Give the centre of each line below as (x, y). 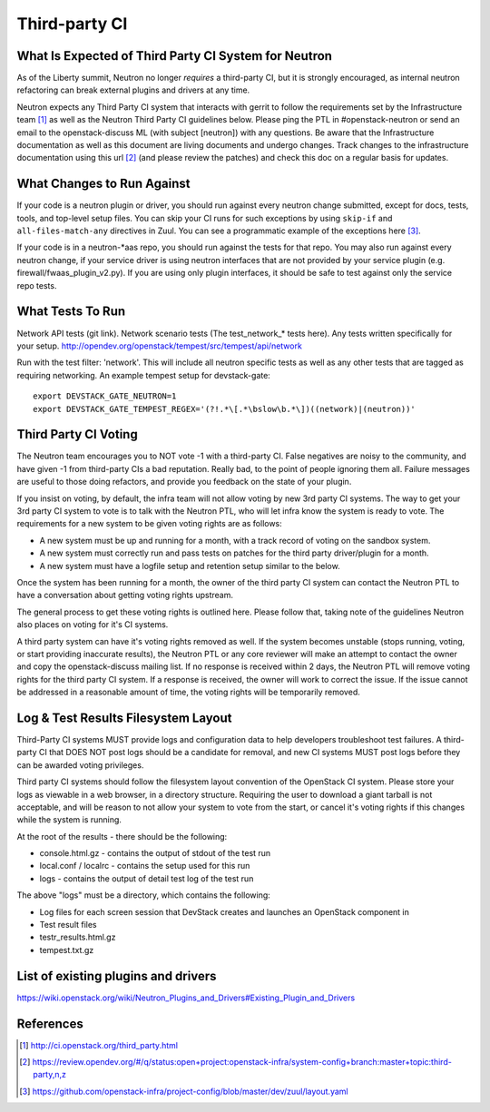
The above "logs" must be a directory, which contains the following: (144, 895)
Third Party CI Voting (77, 434)
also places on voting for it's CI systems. (93, 625)
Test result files (68, 925)
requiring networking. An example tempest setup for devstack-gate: (144, 375)
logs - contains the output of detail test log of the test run (147, 878)
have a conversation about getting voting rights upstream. (125, 595)
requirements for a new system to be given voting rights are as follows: (150, 524)
